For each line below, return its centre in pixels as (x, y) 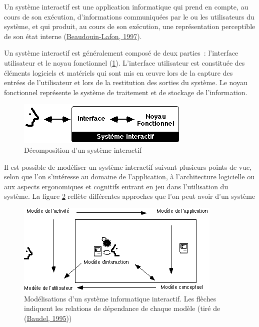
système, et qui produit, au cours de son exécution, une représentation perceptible (130, 26)
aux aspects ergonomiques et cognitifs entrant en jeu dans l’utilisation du (116, 186)
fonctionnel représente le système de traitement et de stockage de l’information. (126, 92)
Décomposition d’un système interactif (83, 149)
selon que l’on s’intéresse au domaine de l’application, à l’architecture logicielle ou (129, 177)
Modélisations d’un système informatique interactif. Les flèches (120, 298)
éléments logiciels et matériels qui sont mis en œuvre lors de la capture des (118, 72)
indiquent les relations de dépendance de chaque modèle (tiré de (122, 308)
